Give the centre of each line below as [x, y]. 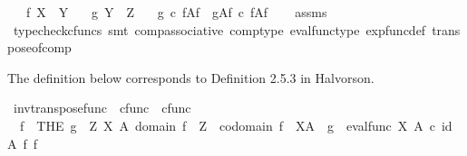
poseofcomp [39, 47]
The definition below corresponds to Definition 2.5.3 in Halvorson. [191, 77]
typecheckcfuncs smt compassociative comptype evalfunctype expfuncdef [219, 29]
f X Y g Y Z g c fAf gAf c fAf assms [176, 12]
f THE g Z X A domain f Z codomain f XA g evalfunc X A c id [236, 125]
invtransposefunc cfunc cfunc [102, 108]
